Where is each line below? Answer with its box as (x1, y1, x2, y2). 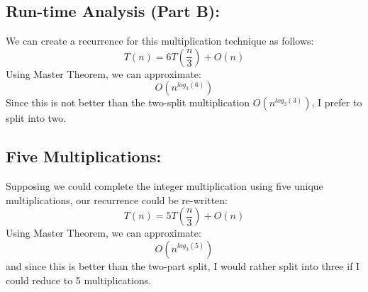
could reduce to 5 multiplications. (6, 272, 152, 287)
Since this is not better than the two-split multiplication (6, 95, 250, 110)
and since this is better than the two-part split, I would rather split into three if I (6, 258, 360, 273)
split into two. (6, 111, 67, 125)
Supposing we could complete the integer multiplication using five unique (6, 179, 323, 193)
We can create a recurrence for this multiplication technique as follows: (6, 33, 314, 48)
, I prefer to (311, 95, 362, 110)
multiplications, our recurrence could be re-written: (6, 192, 228, 207)
